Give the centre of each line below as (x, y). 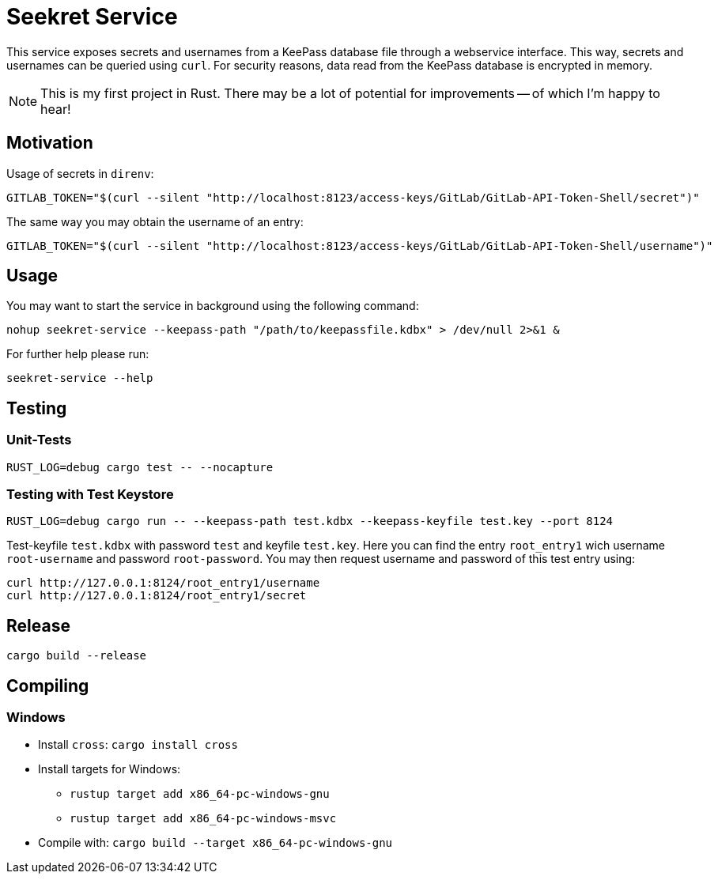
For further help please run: (78, 354)
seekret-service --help (80, 378)
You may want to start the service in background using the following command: (213, 306)
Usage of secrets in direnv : (80, 173)
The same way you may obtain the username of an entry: (155, 221)
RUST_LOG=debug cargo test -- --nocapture (140, 467)
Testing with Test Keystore (90, 495)
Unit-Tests (39, 440)
